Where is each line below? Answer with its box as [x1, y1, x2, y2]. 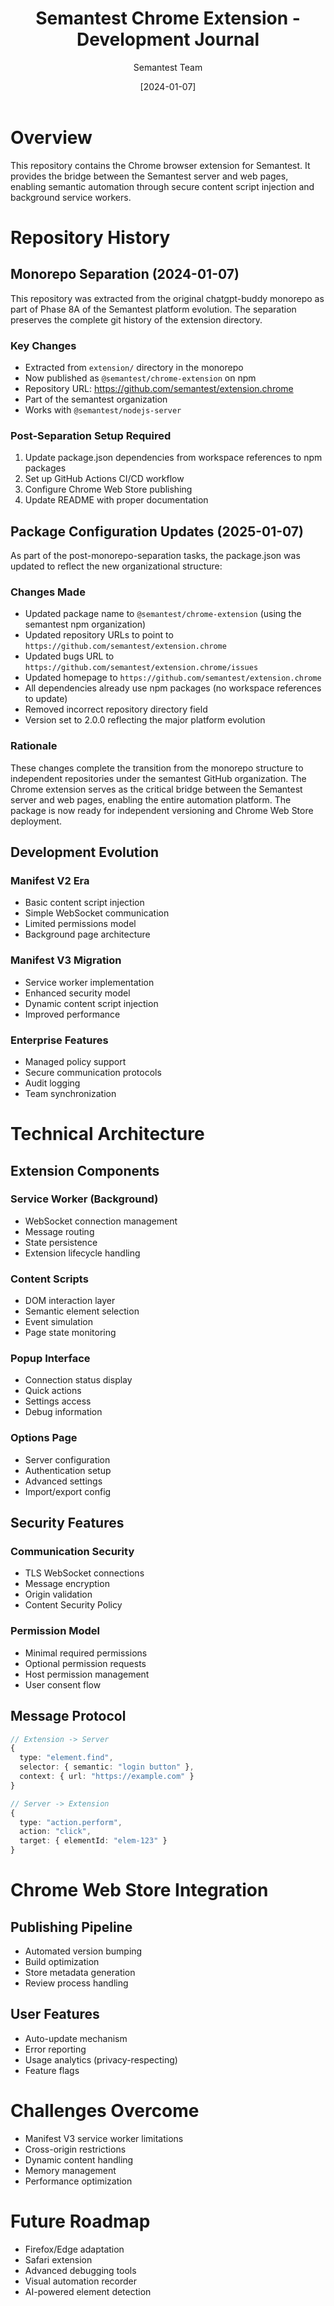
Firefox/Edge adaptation [24, 2243, 125, 2255]
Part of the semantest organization [24, 393, 168, 405]
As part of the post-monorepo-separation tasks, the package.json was [10, 550, 301, 562]
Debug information [24, 1406, 103, 1418]
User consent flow [24, 1678, 102, 1691]
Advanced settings [24, 1475, 103, 1487]
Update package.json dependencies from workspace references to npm [24, 452, 323, 464]
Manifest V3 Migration [10, 953, 122, 967]
